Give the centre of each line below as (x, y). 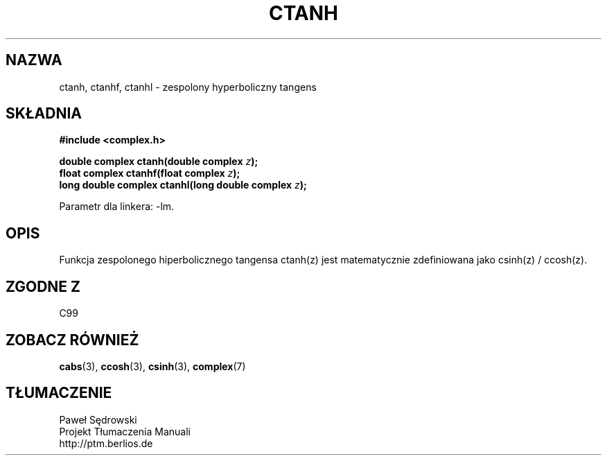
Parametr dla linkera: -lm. (117, 207)
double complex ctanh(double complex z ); (159, 162)
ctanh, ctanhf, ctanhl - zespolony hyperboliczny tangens (188, 87)
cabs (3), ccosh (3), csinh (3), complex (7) (152, 366)
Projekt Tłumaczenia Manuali (125, 431)
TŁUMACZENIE (59, 393)
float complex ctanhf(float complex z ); (150, 173)
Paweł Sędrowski (98, 419)
